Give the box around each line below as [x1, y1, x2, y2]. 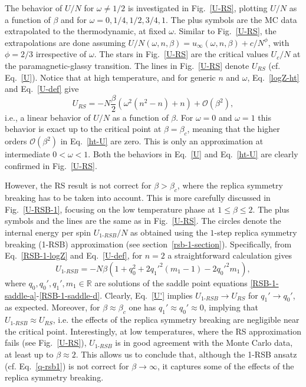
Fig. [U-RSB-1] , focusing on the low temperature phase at [5, 203, 215, 215]
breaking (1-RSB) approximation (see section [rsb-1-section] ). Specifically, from [5, 237, 292, 250]
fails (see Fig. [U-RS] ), [5, 336, 87, 349]
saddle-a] [5, 289, 37, 301]
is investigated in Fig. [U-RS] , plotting [127, 2, 268, 14]
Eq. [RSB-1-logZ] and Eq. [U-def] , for [5, 249, 143, 262]
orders [5, 135, 27, 147]
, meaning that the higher [187, 123, 280, 135]
